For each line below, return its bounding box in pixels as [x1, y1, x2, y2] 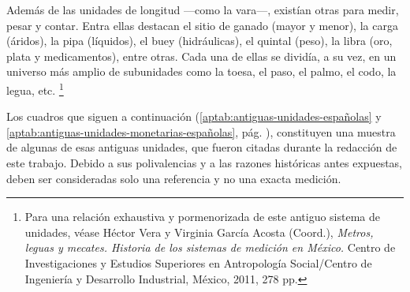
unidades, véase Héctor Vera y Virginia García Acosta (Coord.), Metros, [24, 223, 374, 240]
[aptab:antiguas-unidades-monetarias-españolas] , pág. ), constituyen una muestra [6, 123, 396, 140]
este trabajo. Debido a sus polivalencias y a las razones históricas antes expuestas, [6, 155, 402, 170]
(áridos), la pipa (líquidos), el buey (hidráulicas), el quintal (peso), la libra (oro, [6, 32, 393, 49]
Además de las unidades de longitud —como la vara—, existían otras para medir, [6, 2, 399, 17]
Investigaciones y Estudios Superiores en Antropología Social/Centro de [24, 254, 372, 271]
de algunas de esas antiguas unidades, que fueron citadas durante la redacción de [6, 139, 397, 155]
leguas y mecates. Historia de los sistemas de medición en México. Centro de [24, 239, 396, 256]
